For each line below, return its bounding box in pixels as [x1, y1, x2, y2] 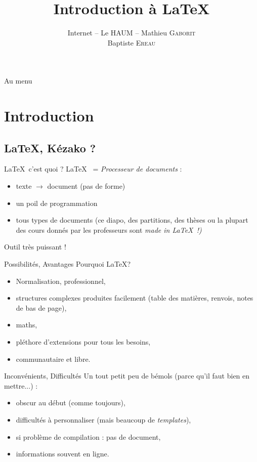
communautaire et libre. [16, 353, 91, 364]
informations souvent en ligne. [16, 448, 109, 459]
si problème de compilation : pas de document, [16, 431, 161, 442]
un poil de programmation [16, 197, 98, 208]
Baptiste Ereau [107, 37, 156, 48]
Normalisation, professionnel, [16, 275, 106, 286]
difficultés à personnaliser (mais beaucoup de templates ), [16, 414, 191, 425]
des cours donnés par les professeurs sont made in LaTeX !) [16, 224, 202, 235]
